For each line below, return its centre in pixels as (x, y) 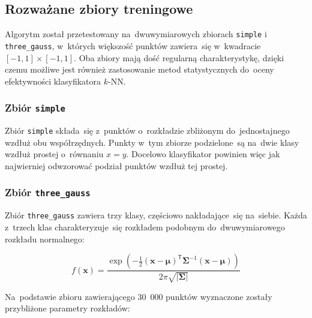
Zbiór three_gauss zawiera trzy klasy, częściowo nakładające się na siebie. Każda (156, 215)
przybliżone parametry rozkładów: (67, 308)
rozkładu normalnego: (45, 238)
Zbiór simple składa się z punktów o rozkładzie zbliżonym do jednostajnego (147, 130)
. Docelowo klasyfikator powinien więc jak (203, 154)
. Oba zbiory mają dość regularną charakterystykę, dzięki (179, 57)
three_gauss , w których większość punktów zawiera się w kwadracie (133, 45)
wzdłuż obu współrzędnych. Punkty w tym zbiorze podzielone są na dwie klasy (152, 142)
